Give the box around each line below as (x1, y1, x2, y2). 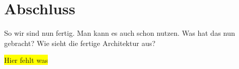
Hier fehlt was (4, 55, 48, 65)
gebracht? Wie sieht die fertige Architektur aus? (4, 37, 156, 48)
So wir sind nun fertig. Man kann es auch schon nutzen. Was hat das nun (4, 28, 235, 38)
